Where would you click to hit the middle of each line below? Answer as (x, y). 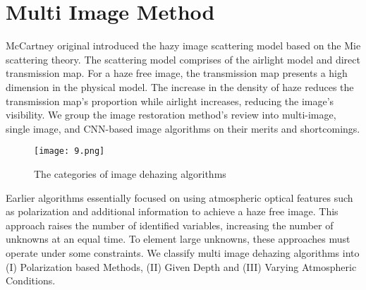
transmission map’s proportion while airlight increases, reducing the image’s (170, 101)
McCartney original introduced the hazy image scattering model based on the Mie (183, 46)
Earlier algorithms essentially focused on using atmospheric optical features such (179, 197)
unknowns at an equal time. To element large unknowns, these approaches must (178, 239)
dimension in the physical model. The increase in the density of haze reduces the (180, 86)
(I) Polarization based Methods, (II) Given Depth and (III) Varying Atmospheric (181, 266)
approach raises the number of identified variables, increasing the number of (170, 225)
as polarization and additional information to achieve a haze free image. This (172, 211)
